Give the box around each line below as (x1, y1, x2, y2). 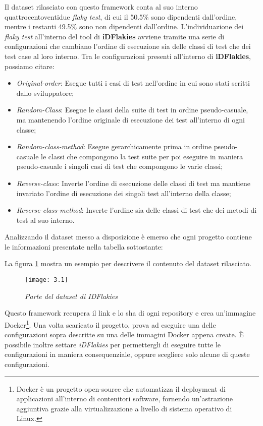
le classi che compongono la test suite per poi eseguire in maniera (41, 151, 243, 161)
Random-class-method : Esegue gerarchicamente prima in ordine (16, 141, 212, 152)
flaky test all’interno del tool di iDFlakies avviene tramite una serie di (5, 31, 225, 41)
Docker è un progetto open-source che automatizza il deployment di (16, 383, 226, 394)
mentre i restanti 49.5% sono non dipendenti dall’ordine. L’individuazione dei (5, 21, 244, 32)
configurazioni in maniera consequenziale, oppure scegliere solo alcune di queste (5, 349, 250, 359)
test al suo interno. (16, 214, 75, 225)
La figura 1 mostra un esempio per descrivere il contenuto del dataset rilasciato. (5, 258, 251, 269)
